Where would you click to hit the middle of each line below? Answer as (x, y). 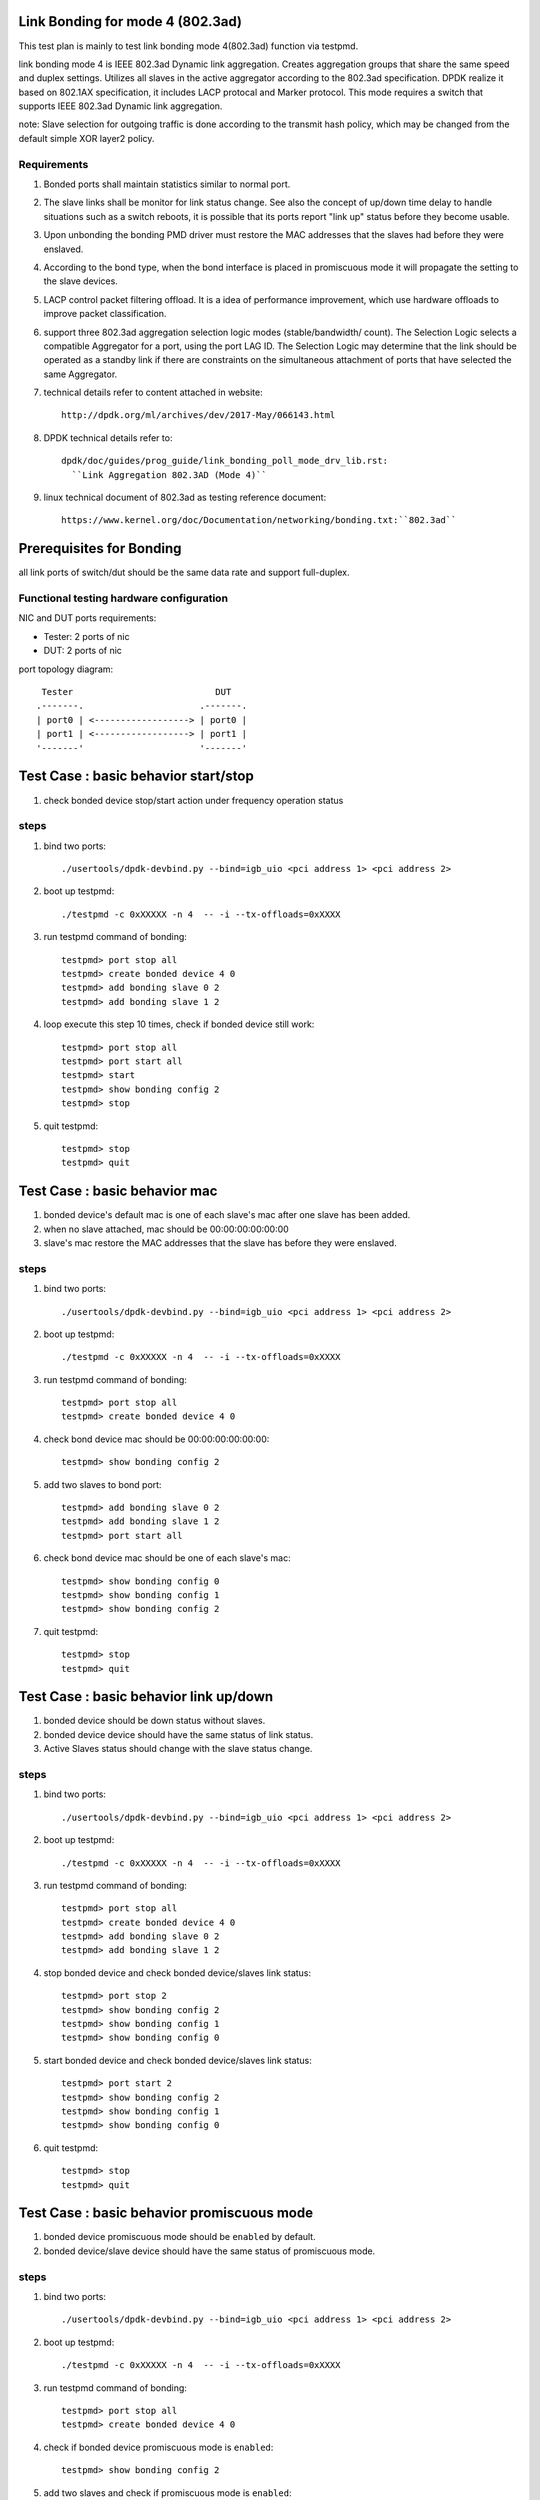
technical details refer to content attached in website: (153, 392)
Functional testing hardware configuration (123, 598)
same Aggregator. (80, 374)
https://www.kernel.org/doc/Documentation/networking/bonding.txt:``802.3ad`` (259, 520)
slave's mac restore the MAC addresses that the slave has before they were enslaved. (220, 1242)
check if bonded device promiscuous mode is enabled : (158, 2447)
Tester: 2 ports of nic (86, 636)
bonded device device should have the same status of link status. (178, 1734)
